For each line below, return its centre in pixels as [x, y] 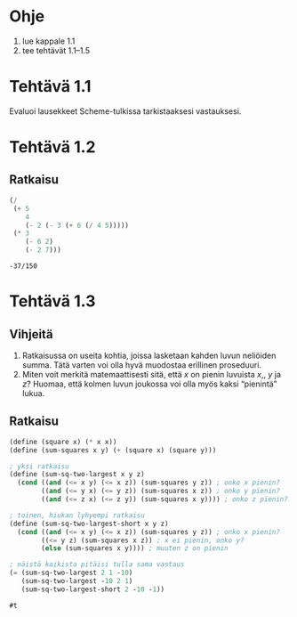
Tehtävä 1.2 [52, 147]
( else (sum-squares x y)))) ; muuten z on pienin [135, 548]
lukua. [33, 393]
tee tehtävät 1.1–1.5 [56, 50]
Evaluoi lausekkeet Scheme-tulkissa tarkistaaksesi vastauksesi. [125, 111]
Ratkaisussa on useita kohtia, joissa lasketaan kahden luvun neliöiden [149, 355]
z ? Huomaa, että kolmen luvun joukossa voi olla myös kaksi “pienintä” [149, 384]
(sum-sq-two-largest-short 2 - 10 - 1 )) [93, 589]
